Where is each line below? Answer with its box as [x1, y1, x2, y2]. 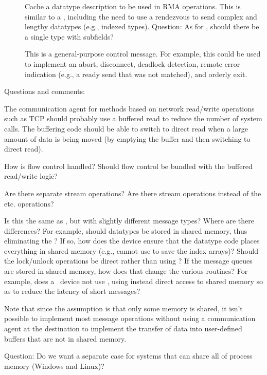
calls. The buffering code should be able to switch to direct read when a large [4, 123, 248, 134]
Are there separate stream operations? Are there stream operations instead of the [4, 188, 261, 198]
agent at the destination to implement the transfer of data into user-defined [4, 323, 242, 334]
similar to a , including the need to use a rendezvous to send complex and [25, 11, 257, 22]
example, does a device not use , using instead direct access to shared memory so [4, 275, 263, 286]
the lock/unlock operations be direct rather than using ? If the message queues [4, 255, 253, 266]
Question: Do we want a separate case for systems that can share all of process [4, 350, 253, 361]
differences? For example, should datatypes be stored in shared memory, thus [4, 225, 247, 236]
